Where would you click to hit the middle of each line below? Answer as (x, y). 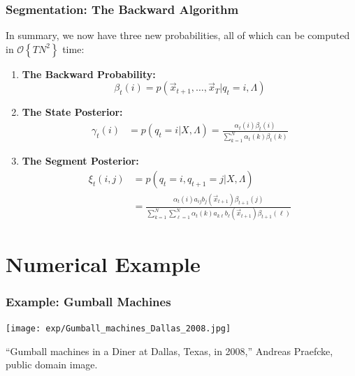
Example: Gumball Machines (88, 301)
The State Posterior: (72, 112)
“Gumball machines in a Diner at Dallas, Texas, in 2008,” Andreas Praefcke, (169, 351)
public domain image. (52, 364)
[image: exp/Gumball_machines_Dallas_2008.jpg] (118, 329)
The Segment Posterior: (80, 161)
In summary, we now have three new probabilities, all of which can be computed (178, 35)
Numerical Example (103, 263)
